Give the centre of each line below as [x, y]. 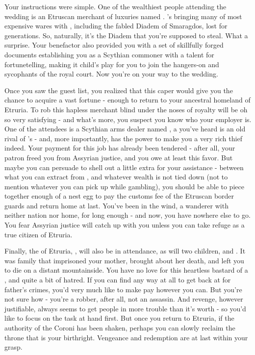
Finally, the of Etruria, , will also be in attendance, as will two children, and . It [125, 251]
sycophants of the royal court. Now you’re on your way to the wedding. [111, 74]
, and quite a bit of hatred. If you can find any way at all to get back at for [118, 280]
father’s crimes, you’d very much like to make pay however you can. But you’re [123, 289]
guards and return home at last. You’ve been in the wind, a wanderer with [116, 205]
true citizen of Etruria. [38, 234]
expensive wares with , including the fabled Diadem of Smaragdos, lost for [116, 26]
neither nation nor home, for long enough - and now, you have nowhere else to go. [127, 215]
